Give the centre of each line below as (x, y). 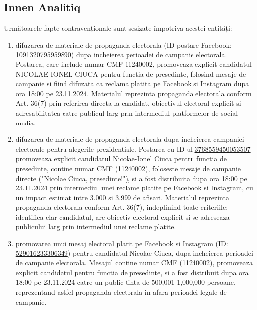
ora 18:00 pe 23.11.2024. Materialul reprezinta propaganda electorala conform (133, 93)
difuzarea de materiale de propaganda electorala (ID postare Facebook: (124, 44)
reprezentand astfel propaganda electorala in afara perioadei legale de (121, 292)
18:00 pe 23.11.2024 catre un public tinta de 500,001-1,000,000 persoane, (126, 282)
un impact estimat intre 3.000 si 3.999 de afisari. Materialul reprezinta (122, 197)
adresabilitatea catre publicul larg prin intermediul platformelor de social (127, 112)
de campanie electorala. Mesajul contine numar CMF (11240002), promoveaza (134, 263)
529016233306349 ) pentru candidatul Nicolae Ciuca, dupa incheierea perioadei (134, 253)
